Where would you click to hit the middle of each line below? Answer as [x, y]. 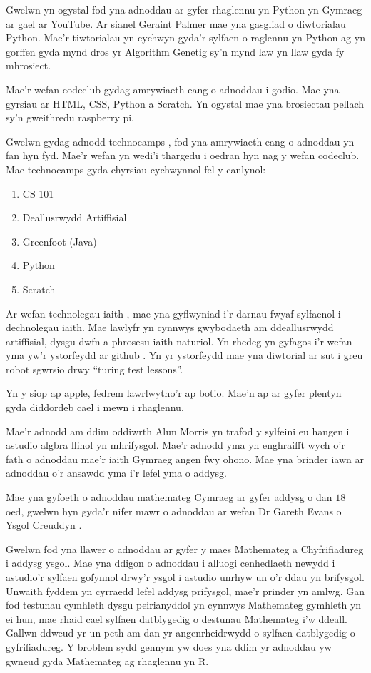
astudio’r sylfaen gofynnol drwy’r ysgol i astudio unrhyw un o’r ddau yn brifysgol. [185, 577]
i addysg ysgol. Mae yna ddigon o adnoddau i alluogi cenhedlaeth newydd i [171, 563]
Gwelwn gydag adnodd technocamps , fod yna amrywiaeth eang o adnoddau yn [180, 141]
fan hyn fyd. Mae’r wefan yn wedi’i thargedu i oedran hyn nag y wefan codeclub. [183, 155]
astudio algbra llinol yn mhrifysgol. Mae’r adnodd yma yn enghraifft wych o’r [176, 445]
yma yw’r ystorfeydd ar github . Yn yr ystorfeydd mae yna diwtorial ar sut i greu [184, 355]
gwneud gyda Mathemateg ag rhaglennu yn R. [107, 661]
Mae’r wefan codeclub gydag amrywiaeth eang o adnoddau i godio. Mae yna [173, 89]
